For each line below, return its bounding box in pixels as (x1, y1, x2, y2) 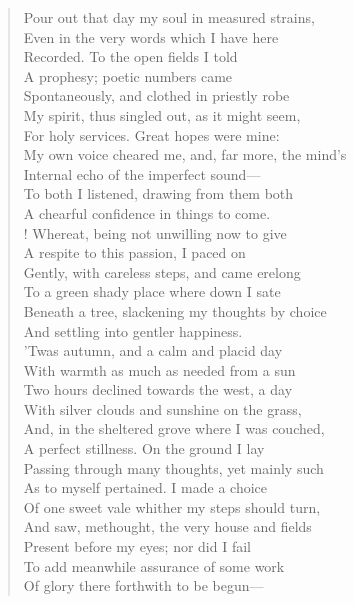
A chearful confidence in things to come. (23, 202, 271, 223)
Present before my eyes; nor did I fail (23, 536, 251, 557)
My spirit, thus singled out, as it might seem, (23, 104, 301, 125)
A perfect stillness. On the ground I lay (23, 438, 265, 459)
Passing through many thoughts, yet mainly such (23, 457, 324, 478)
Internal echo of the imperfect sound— (23, 163, 261, 184)
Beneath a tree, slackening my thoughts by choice (23, 300, 327, 321)
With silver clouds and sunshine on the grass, (23, 398, 302, 419)
